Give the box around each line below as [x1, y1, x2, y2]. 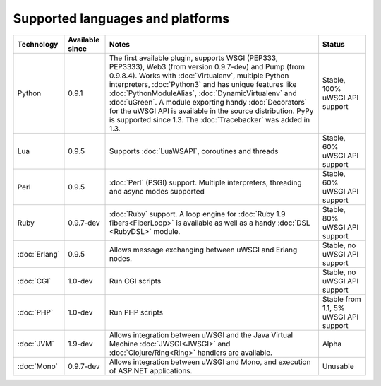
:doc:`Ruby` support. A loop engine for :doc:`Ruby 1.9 [109, 209, 286, 218]
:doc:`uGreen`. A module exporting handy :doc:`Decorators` [109, 97, 307, 107]
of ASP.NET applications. [109, 365, 193, 375]
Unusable [322, 361, 354, 371]
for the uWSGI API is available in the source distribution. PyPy [109, 106, 314, 116]
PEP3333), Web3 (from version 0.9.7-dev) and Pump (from [109, 62, 305, 71]
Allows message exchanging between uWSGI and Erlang [109, 245, 298, 255]
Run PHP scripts [109, 308, 164, 317]
